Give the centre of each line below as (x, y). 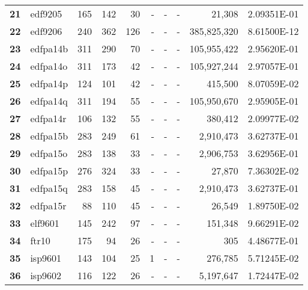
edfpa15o (49, 153)
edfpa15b (49, 136)
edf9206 (46, 31)
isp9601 (46, 258)
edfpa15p (49, 171)
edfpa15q (49, 188)
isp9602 (46, 275)
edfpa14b (49, 48)
